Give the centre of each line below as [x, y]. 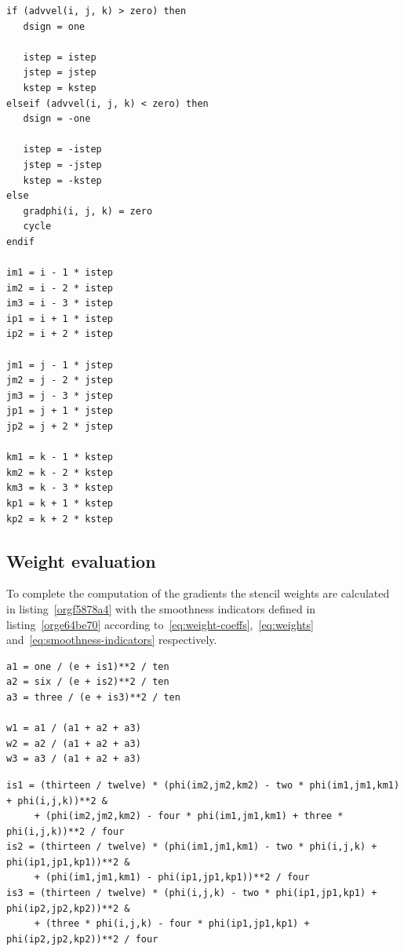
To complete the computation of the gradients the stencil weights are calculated [198, 593]
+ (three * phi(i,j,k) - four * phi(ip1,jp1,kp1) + [172, 924]
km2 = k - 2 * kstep [60, 472]
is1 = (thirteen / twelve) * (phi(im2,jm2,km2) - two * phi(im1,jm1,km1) [203, 785]
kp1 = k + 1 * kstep [60, 503]
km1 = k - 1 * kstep [60, 457]
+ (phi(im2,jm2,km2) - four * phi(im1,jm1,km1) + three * [189, 816]
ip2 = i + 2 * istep [60, 334]
